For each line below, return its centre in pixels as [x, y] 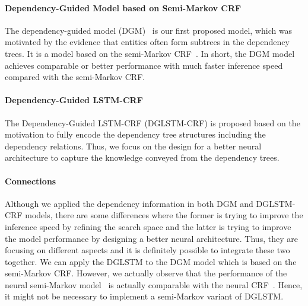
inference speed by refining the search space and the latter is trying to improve [148, 226]
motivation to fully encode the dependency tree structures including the [135, 134]
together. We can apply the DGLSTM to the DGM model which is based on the [151, 261]
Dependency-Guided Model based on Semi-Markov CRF [123, 7]
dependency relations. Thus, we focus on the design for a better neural [133, 146]
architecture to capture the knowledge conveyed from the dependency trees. [142, 157]
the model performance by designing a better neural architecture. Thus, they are [151, 238]
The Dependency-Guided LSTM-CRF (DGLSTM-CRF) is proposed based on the [153, 122]
